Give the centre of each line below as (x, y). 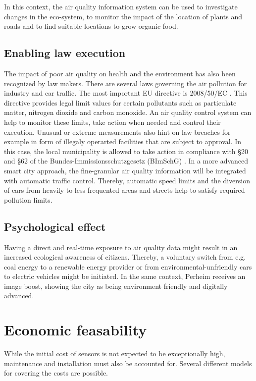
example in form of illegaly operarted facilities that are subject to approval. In (123, 141)
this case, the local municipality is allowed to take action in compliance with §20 (126, 151)
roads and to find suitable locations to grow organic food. (91, 26)
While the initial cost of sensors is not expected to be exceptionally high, (115, 354)
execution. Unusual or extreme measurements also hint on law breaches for (117, 132)
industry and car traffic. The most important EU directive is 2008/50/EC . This (126, 93)
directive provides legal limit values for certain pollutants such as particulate (120, 102)
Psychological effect (55, 226)
